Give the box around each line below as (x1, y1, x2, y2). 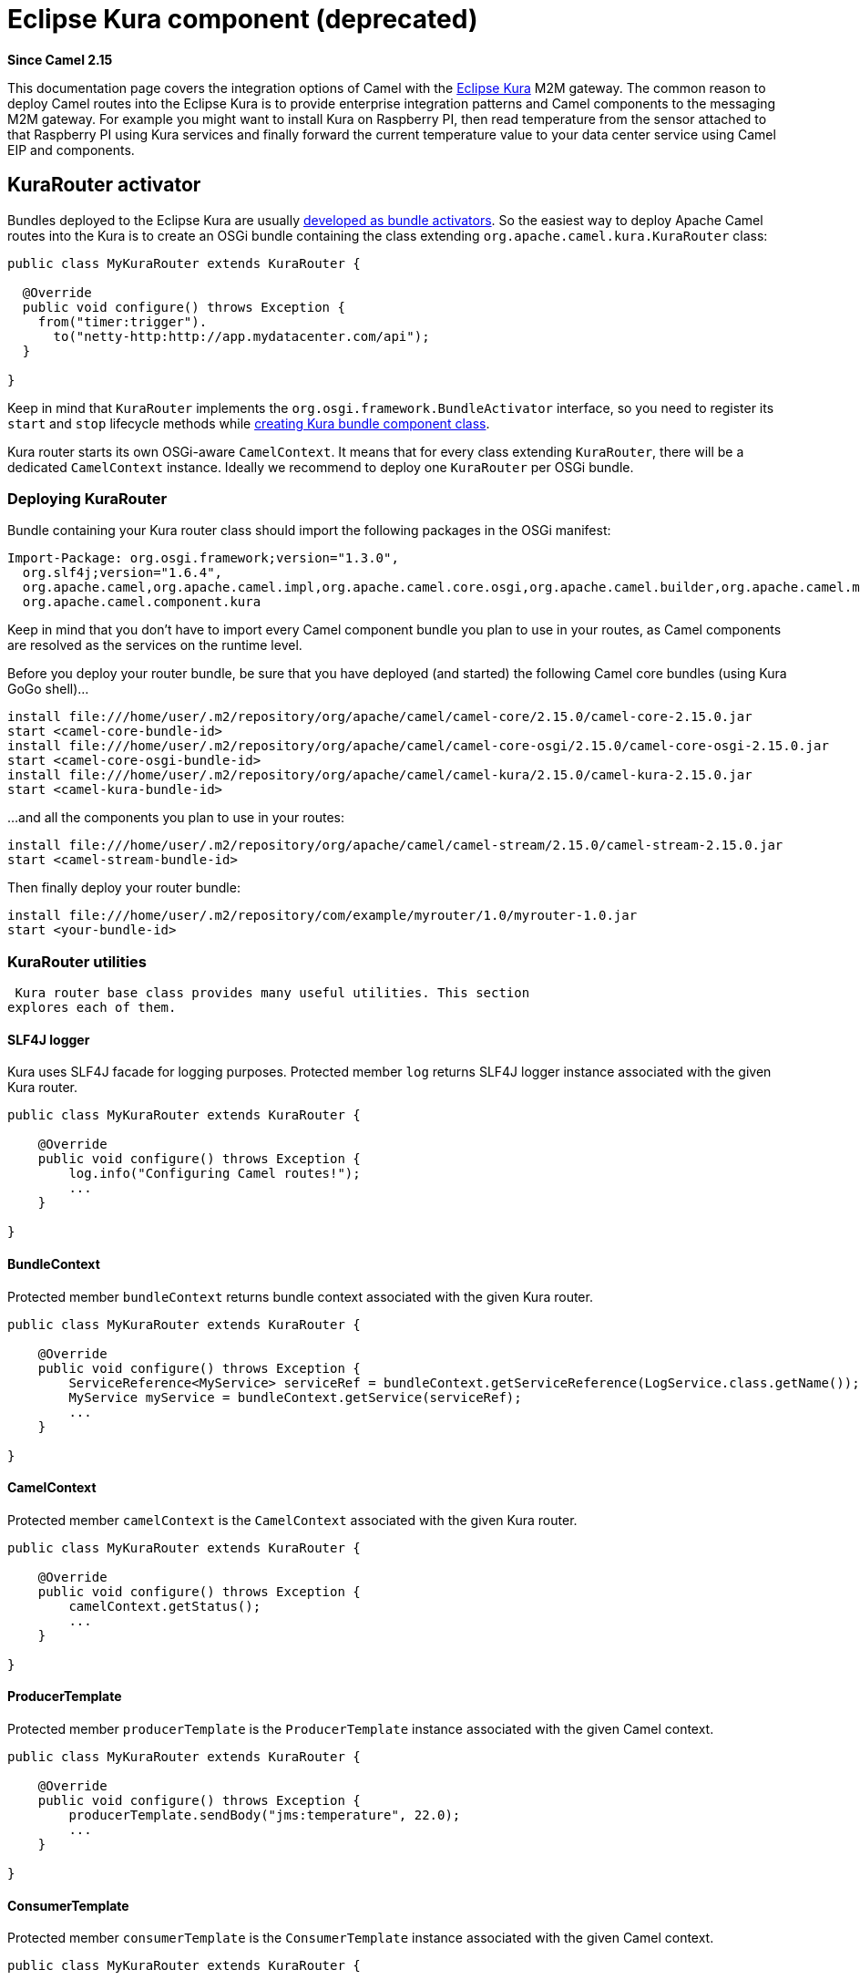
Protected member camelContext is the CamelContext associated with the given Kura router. (7, 1511, 578, 1528)
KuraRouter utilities (7, 952, 148, 971)
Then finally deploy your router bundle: (7, 880, 241, 896)
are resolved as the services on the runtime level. (7, 637, 302, 654)
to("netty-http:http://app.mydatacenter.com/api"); (53, 328, 430, 344)
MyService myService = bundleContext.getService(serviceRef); (68, 1389, 522, 1405)
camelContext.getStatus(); (68, 1598, 261, 1614)
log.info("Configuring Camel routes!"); (68, 1166, 361, 1181)
